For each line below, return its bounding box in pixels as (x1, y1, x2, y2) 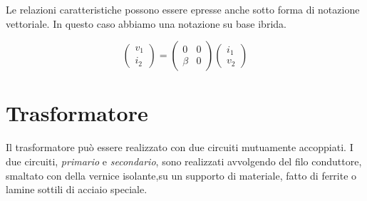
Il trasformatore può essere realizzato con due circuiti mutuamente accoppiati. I (6, 140, 353, 155)
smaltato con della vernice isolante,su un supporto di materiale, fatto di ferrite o (6, 167, 357, 182)
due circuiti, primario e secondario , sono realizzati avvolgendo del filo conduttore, (6, 153, 362, 168)
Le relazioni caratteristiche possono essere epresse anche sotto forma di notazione (6, 2, 360, 16)
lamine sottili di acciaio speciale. (6, 182, 148, 197)
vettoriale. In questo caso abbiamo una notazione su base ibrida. (6, 16, 286, 31)
